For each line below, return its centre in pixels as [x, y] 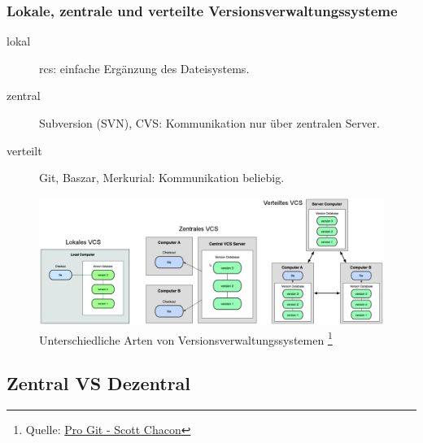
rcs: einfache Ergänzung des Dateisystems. [144, 68]
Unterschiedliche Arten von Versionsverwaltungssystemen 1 [186, 338]
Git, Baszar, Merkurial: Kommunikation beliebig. [162, 178]
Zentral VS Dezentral [99, 383]
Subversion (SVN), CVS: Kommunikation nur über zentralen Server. [209, 123]
